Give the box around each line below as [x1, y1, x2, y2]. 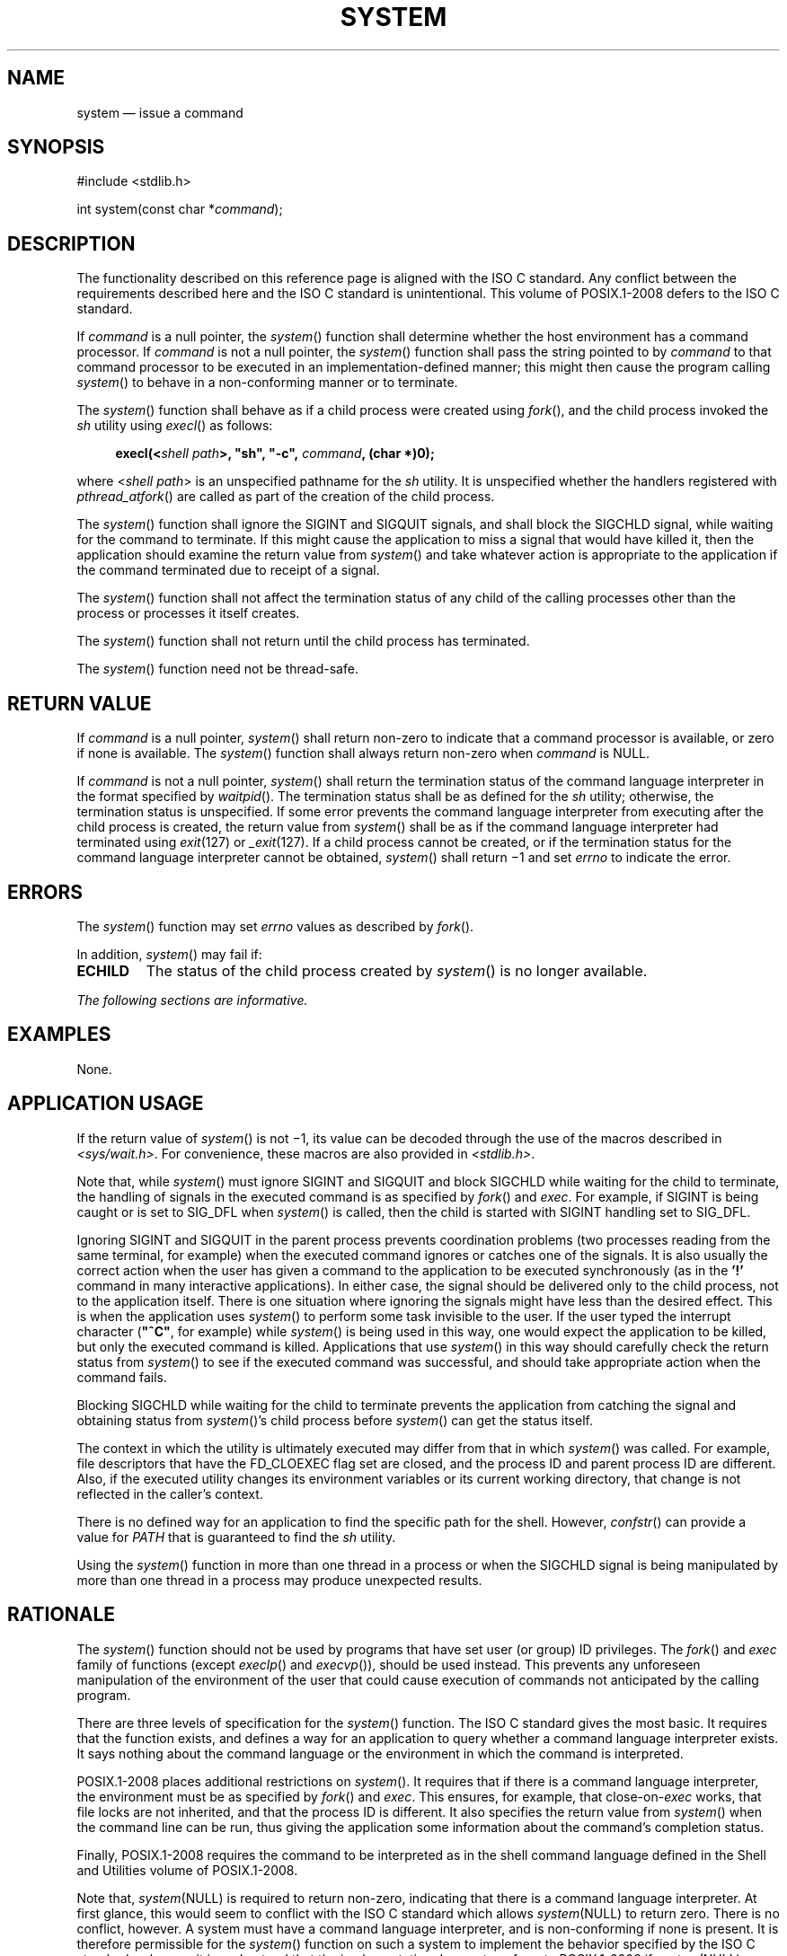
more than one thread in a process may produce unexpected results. [76, 1572, 482, 1588]
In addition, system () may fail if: [76, 946, 262, 962]
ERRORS [7, 880, 84, 903]
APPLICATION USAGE [7, 1092, 204, 1115]
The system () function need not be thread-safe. [76, 661, 358, 677]
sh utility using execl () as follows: [76, 418, 273, 434]
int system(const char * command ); [76, 201, 283, 217]
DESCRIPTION [7, 232, 136, 255]
